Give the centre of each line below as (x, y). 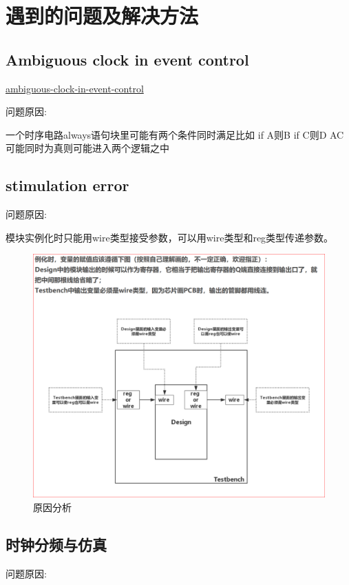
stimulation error (67, 185)
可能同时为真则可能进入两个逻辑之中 (87, 148)
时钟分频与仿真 (56, 544)
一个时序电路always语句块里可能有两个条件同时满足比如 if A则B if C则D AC (175, 134)
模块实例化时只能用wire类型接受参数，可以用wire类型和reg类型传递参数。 (170, 237)
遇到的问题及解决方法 (102, 16)
